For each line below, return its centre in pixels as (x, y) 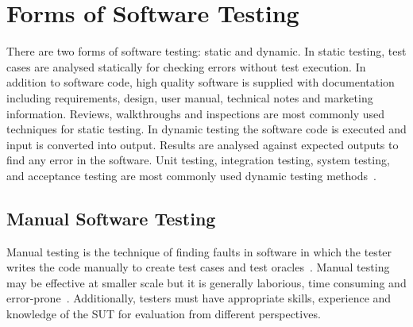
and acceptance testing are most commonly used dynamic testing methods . (191, 175)
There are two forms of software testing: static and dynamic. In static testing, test (206, 51)
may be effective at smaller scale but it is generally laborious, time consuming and (206, 282)
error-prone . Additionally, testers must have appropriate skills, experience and (199, 298)
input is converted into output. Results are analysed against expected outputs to (203, 144)
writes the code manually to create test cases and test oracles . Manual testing (198, 267)
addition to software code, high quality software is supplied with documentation (201, 82)
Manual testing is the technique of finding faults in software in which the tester (199, 251)
